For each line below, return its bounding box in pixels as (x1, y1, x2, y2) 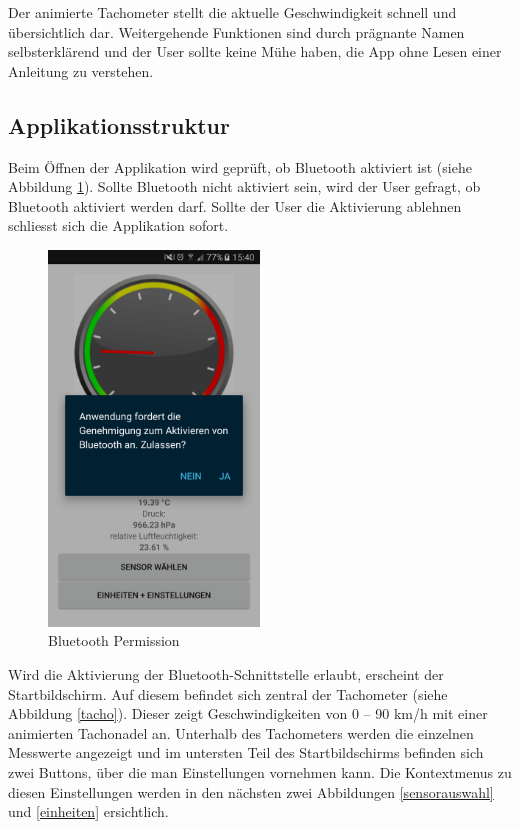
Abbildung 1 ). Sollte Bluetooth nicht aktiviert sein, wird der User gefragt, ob (8, 176, 481, 197)
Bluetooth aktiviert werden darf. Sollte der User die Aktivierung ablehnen (8, 195, 462, 216)
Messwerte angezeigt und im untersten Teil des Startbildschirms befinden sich (8, 742, 484, 763)
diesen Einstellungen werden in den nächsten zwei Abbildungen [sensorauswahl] (8, 781, 494, 802)
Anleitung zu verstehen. (8, 60, 154, 81)
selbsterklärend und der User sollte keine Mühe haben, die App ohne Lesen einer (8, 41, 502, 62)
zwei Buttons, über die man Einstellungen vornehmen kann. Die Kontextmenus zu (8, 761, 512, 782)
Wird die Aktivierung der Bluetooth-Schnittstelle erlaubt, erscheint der (8, 664, 444, 685)
